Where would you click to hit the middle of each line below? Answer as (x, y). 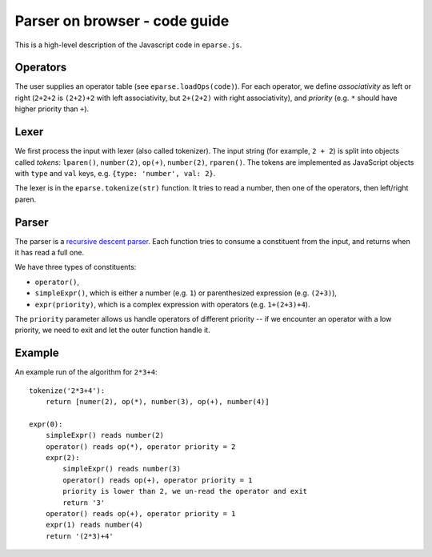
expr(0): (46, 424)
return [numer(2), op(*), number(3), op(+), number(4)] (157, 402)
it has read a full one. (49, 252)
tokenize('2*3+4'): (67, 391)
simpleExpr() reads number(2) (104, 435)
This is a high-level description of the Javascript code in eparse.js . (128, 45)
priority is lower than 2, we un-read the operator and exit (185, 491)
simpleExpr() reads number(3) (122, 469)
